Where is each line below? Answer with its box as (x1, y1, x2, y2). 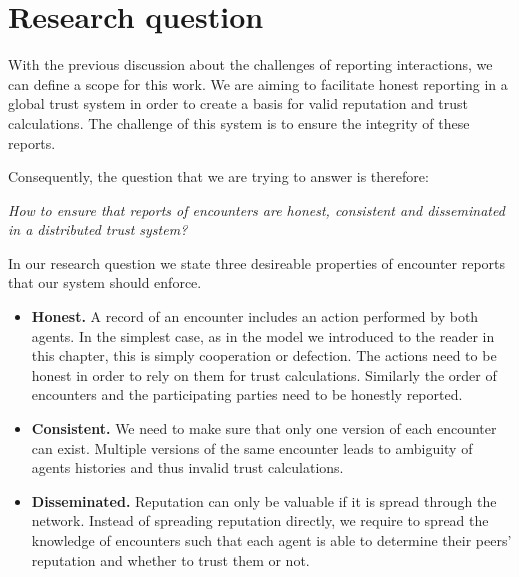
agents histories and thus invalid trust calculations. (31, 457, 344, 478)
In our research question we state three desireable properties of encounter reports (8, 252, 506, 273)
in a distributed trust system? (8, 219, 188, 240)
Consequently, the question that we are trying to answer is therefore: (8, 166, 429, 187)
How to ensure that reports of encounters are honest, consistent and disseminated (8, 199, 505, 220)
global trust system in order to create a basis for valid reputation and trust (8, 93, 469, 114)
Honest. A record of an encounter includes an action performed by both (31, 306, 479, 327)
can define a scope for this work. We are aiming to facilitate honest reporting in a (8, 73, 508, 94)
